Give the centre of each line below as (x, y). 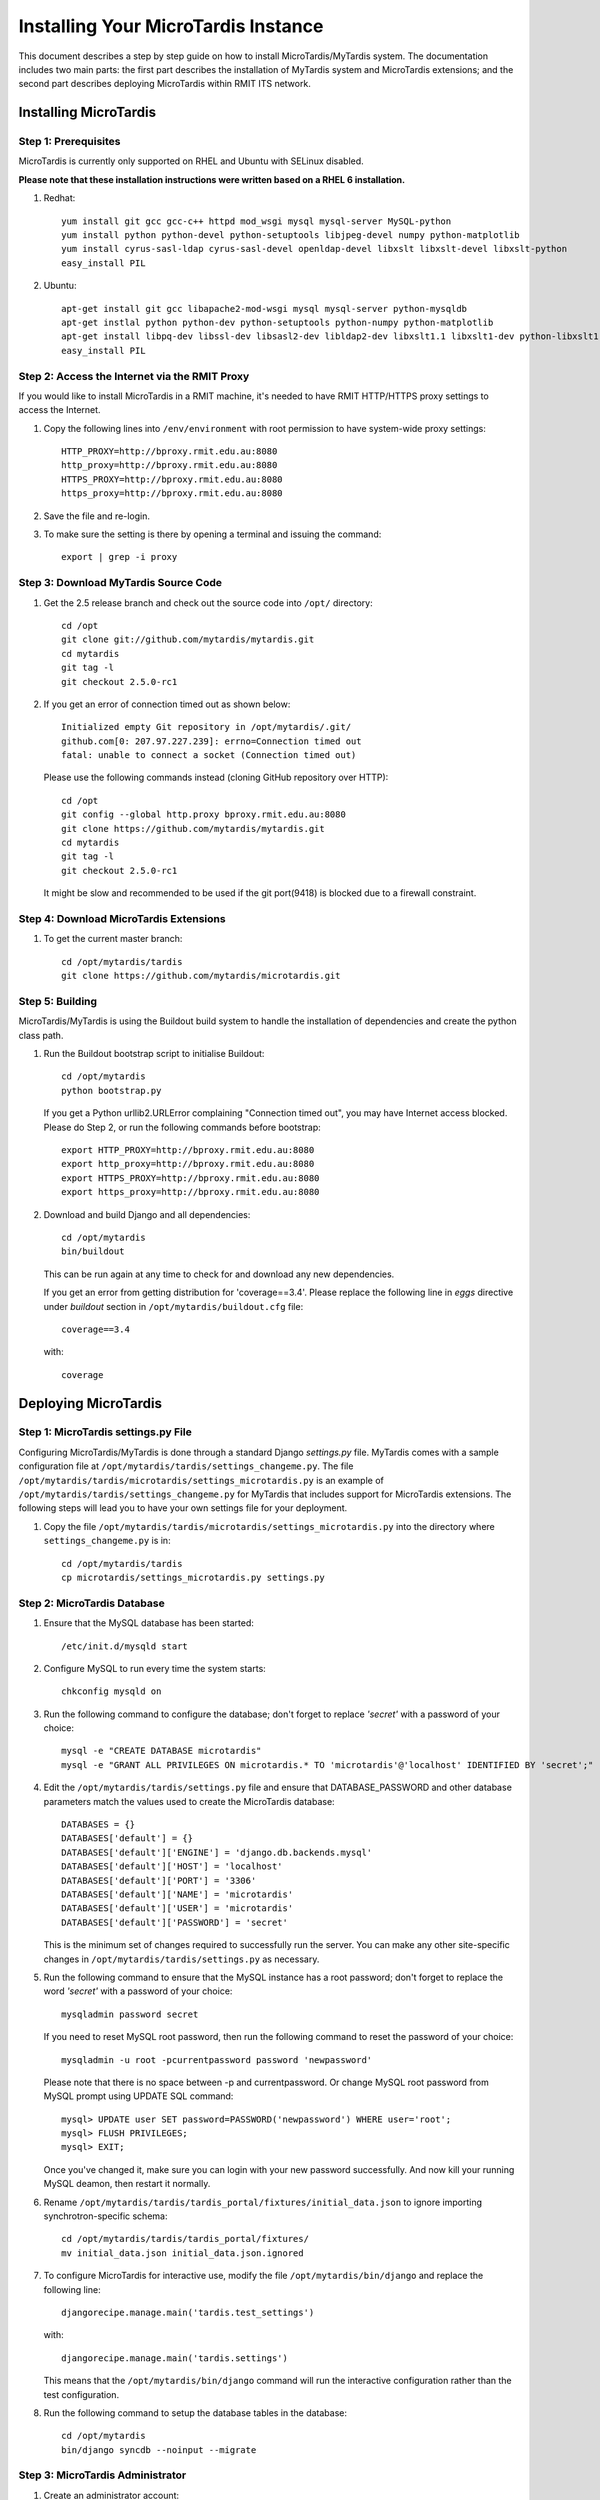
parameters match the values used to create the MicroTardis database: (189, 1801)
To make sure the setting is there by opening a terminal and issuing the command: (212, 534)
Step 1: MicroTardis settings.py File (105, 1432)
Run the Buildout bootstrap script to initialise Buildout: (154, 1054)
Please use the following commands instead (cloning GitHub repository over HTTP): (216, 777)
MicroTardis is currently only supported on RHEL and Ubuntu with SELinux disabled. (191, 161)
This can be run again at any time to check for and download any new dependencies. (219, 1274)
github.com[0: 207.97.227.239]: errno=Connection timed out (211, 741)
